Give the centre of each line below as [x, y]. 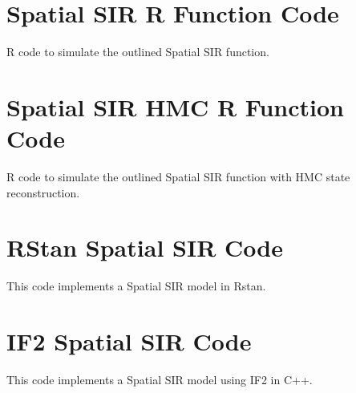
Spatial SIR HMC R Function [175, 106]
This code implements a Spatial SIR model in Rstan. [136, 286]
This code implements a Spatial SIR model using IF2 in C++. [160, 380]
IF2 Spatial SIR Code [129, 341]
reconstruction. [43, 192]
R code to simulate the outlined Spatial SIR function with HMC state [178, 177]
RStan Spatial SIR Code [145, 247]
